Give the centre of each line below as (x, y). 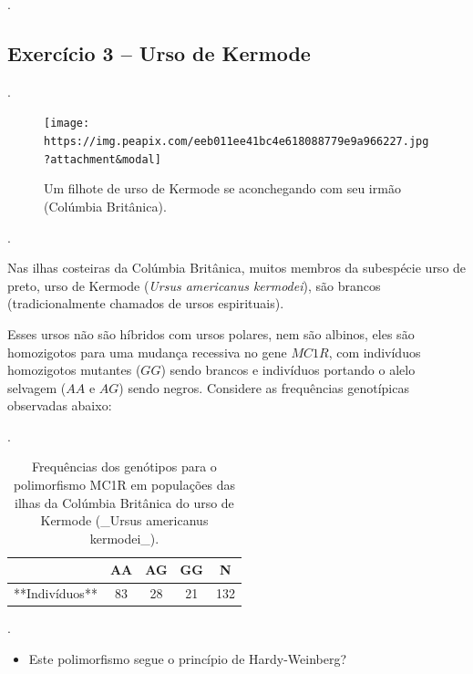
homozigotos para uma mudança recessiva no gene (147, 352)
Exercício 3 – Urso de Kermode (159, 52)
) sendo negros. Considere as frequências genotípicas (264, 387)
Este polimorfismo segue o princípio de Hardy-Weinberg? (188, 658)
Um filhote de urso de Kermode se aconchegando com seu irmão (222, 188)
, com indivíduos (375, 352)
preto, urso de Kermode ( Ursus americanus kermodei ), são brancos (194, 285)
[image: (67, 124)
